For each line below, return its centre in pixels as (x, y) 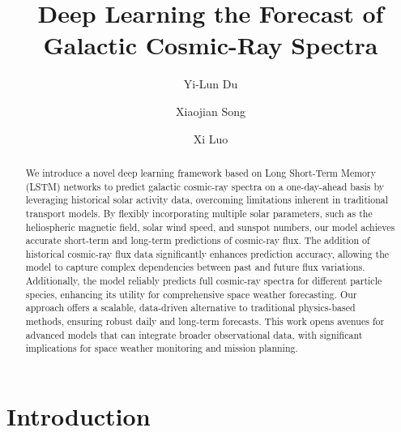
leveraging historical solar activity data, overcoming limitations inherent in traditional (207, 200)
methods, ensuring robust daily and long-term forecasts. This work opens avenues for (205, 321)
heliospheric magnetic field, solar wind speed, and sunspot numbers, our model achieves (210, 227)
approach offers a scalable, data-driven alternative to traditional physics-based (190, 308)
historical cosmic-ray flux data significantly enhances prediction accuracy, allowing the (207, 253)
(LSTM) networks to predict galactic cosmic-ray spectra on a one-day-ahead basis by (205, 186)
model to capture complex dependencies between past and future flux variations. (195, 267)
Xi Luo (211, 138)
